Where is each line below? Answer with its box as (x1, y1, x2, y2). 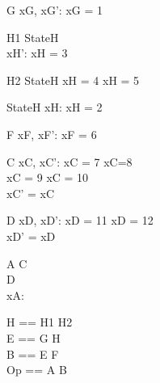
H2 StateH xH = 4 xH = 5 (6, 71, 140, 88)
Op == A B (6, 361, 67, 378)
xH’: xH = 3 (6, 44, 68, 61)
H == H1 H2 (6, 314, 73, 330)
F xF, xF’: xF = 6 (6, 125, 97, 142)
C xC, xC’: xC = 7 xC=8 (6, 153, 133, 170)
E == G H (6, 329, 61, 346)
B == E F (6, 345, 59, 362)
